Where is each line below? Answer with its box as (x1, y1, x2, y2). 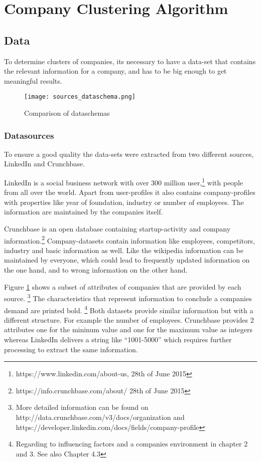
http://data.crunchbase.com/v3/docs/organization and (16, 411, 185, 422)
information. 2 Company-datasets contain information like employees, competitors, (4, 234, 255, 246)
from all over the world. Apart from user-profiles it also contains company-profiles (4, 187, 255, 197)
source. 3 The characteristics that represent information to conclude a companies (4, 292, 252, 303)
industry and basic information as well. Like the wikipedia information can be (4, 245, 243, 255)
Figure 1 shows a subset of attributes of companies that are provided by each (4, 281, 241, 292)
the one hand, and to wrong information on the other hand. (4, 265, 188, 275)
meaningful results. (4, 75, 62, 86)
